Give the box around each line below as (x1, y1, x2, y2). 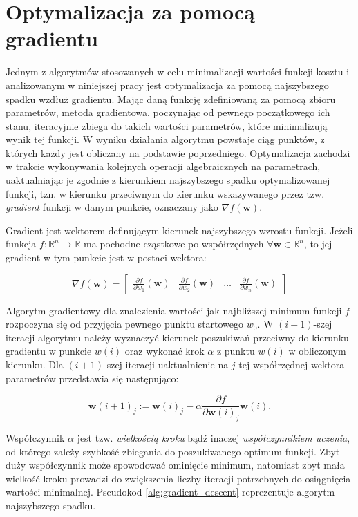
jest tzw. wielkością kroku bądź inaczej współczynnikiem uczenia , (77, 431, 350, 445)
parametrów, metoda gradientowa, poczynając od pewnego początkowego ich (6, 105, 330, 120)
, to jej (303, 236, 332, 251)
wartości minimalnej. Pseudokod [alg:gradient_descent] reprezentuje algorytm (6, 485, 335, 499)
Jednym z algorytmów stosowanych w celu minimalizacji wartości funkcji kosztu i (6, 64, 350, 79)
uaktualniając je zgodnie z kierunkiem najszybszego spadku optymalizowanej (6, 173, 330, 187)
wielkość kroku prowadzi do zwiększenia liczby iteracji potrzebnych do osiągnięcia (6, 471, 351, 485)
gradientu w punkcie (6, 344, 92, 358)
